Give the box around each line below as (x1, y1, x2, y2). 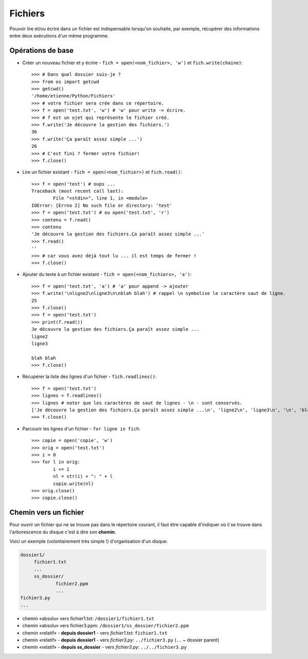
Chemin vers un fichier (9, 508, 84, 517)
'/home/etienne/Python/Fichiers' (31, 93, 115, 99)
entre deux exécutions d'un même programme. (9, 32, 109, 38)
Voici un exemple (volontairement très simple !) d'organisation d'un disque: (9, 538, 168, 545)
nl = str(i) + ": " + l (53, 473, 113, 480)
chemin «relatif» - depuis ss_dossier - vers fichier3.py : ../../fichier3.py (22, 644, 187, 650)
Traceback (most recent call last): (31, 188, 124, 194)
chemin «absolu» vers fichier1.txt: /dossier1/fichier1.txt (22, 615, 155, 622)
